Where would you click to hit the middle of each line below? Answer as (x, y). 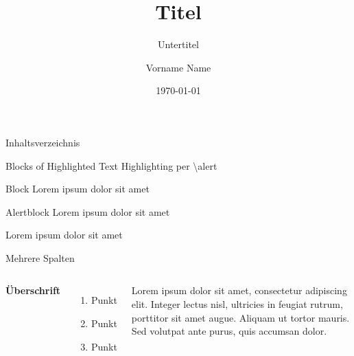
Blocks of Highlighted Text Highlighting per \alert (111, 165)
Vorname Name (178, 67)
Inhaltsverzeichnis (43, 142)
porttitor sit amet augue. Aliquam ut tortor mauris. (240, 317)
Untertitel (178, 44)
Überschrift (33, 290)
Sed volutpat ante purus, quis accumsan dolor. (229, 331)
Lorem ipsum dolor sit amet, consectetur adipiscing (239, 290)
